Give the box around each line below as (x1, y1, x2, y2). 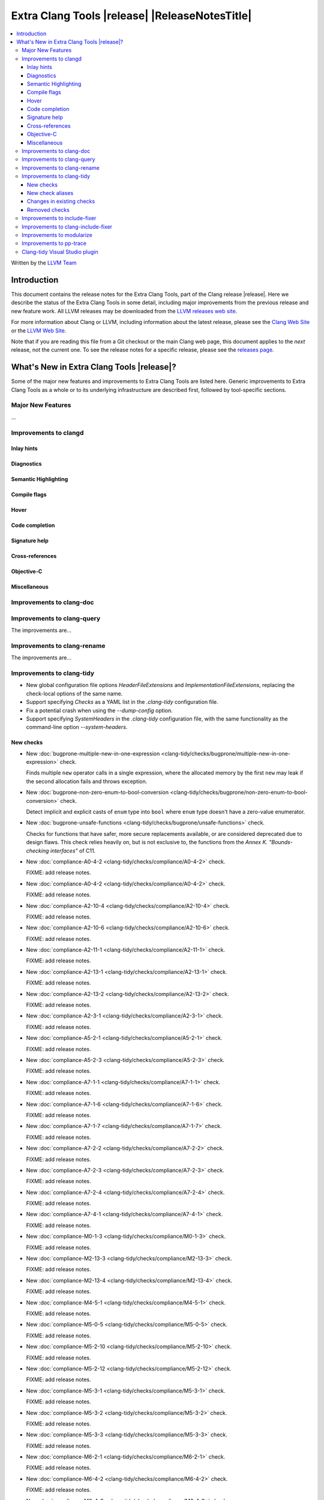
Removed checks (27, 206, 70, 213)
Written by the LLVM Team (11, 259, 77, 266)
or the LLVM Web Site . (11, 327, 67, 334)
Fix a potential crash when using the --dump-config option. (26, 707, 173, 714)
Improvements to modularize (22, 231, 93, 238)
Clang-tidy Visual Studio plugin (22, 248, 98, 255)
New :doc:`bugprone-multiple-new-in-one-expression (26, 750, 160, 757)
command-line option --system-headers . (26, 724, 128, 731)
